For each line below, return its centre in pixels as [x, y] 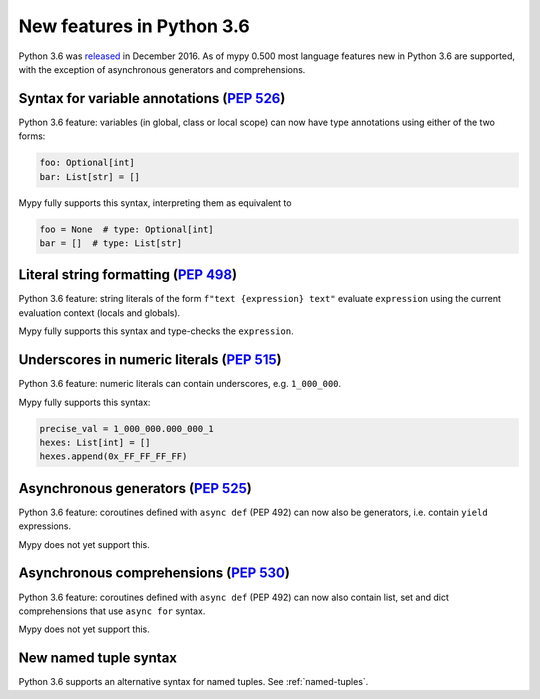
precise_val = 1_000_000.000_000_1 [126, 428]
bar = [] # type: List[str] [111, 243]
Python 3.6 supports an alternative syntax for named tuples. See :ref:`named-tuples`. [193, 682]
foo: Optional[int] [87, 163]
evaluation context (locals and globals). [99, 312]
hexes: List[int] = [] [95, 442]
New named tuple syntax [98, 658]
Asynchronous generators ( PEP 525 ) [135, 488]
